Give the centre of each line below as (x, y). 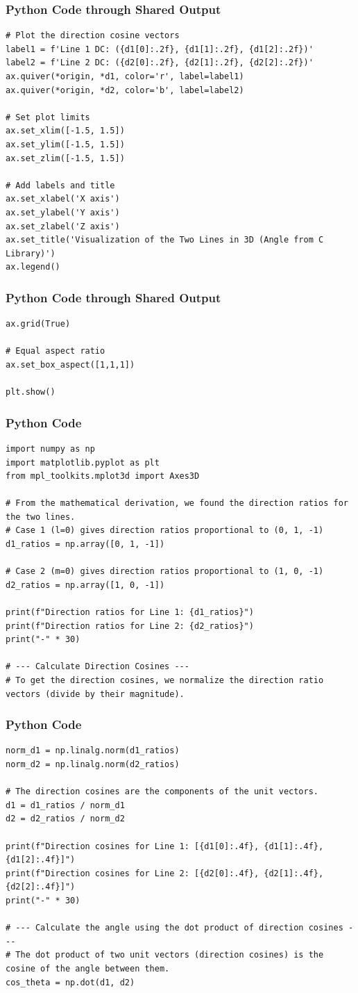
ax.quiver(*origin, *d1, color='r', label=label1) (125, 76)
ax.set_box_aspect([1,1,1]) (70, 364)
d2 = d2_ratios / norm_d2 (65, 819)
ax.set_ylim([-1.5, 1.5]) (65, 144)
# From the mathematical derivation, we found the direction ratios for (177, 503)
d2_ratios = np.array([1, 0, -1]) (85, 585)
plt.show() (31, 392)
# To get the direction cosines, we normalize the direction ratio (165, 680)
